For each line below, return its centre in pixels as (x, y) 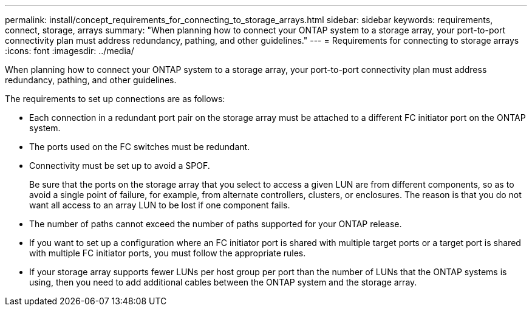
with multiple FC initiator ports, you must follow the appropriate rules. (168, 253)
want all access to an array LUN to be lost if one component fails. (160, 205)
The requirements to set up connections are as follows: (115, 99)
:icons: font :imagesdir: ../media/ (70, 51)
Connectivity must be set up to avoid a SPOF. (120, 166)
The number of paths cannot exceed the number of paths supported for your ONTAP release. (216, 224)
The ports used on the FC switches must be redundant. (140, 147)
